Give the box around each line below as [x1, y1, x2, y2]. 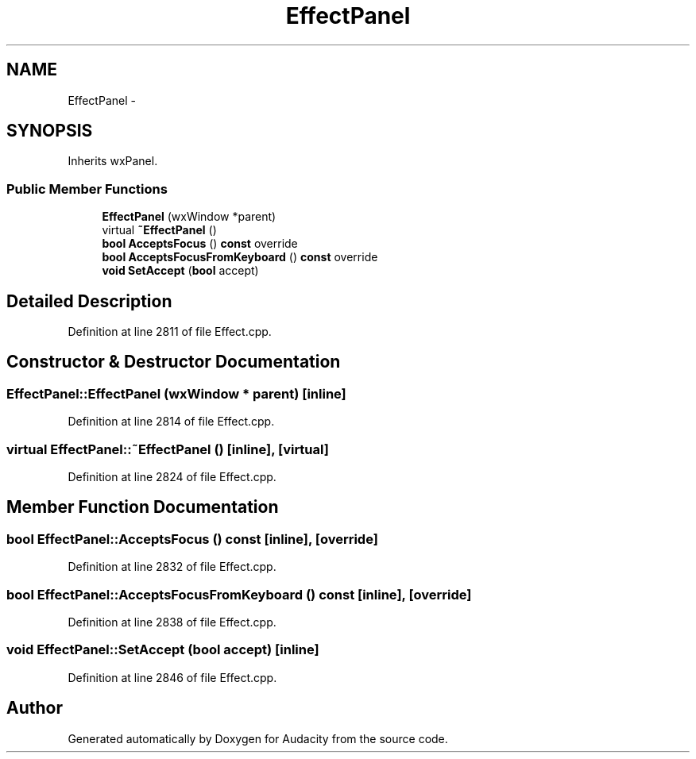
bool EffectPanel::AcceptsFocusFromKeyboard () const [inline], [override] [6, 586, 472, 603]
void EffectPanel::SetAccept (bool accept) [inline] [6, 641, 319, 658]
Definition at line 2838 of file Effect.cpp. [68, 615, 276, 629]
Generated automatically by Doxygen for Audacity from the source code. [68, 731, 448, 746]
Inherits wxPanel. [68, 154, 158, 168]
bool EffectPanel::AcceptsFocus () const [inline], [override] [6, 530, 378, 547]
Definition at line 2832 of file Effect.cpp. [68, 560, 276, 574]
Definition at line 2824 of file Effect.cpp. [68, 470, 276, 484]
